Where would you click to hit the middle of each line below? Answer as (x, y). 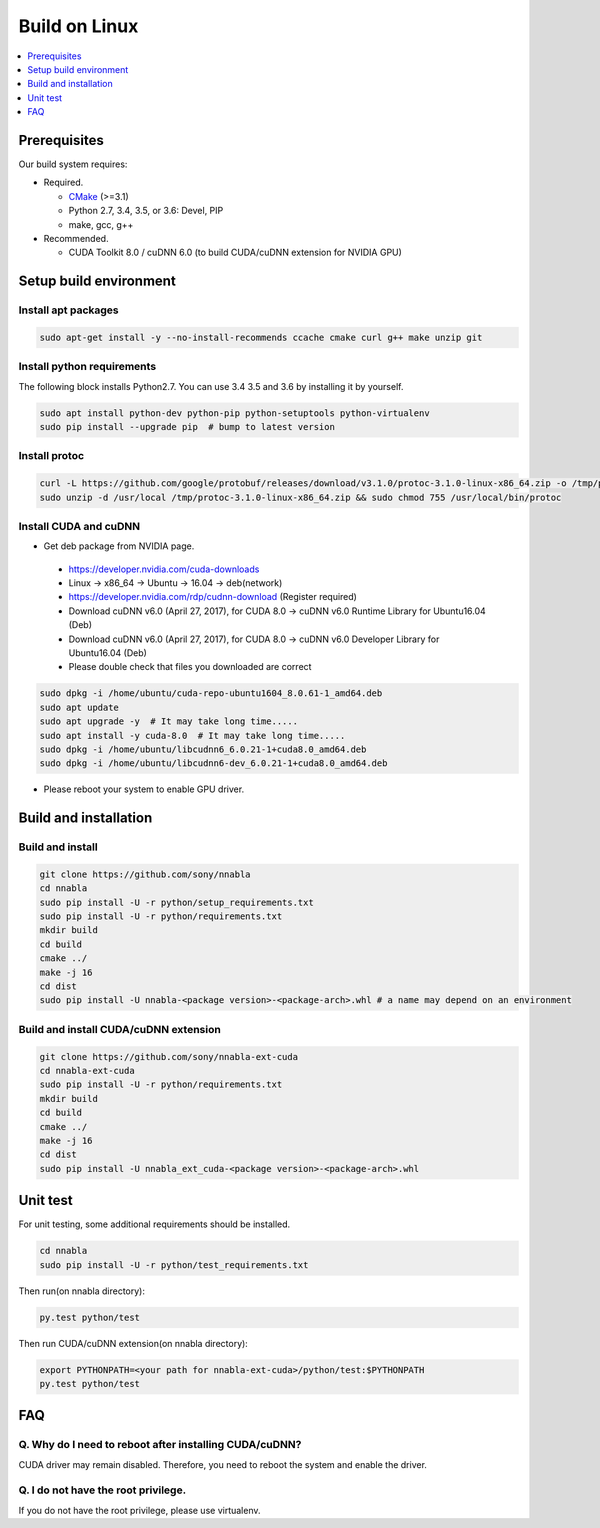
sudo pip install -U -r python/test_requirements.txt (174, 1264)
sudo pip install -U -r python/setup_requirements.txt (176, 902)
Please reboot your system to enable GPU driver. (144, 789)
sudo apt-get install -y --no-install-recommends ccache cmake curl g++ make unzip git (261, 337)
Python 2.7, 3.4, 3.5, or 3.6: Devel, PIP (146, 211)
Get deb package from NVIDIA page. (119, 546)
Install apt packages (68, 310)
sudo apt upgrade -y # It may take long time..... (169, 721)
